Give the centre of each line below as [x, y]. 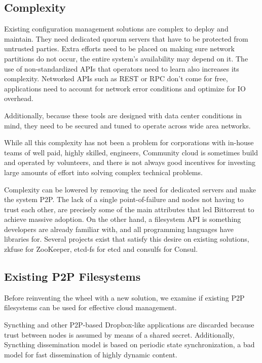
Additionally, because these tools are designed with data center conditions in [123, 115]
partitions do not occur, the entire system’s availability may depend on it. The [126, 58]
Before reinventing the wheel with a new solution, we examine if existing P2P [124, 297]
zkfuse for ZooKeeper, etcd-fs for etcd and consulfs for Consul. [101, 249]
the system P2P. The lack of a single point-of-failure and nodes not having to [124, 199]
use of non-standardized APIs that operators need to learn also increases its [122, 68]
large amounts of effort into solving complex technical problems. [103, 172]
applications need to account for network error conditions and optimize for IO [125, 88]
